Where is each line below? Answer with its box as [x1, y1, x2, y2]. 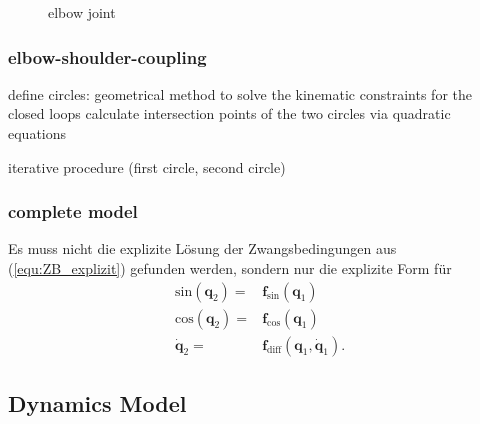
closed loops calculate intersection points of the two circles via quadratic [8, 103, 451, 124]
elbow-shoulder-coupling [8, 44, 207, 69]
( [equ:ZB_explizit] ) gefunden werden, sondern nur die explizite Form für [8, 258, 452, 278]
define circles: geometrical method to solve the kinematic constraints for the [8, 83, 472, 104]
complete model [8, 199, 138, 224]
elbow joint [48, 2, 116, 22]
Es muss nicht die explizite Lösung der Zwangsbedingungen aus [8, 238, 397, 259]
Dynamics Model [8, 388, 187, 419]
